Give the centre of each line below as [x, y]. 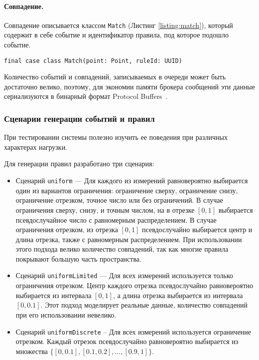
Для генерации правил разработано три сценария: [79, 164]
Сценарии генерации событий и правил [79, 118]
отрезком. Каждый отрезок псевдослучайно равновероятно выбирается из [127, 341]
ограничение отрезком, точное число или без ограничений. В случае [119, 200]
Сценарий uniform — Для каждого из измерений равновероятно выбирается [132, 180]
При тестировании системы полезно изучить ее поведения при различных [116, 137]
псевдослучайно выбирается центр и [197, 229]
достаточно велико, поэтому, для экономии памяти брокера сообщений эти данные [129, 86]
